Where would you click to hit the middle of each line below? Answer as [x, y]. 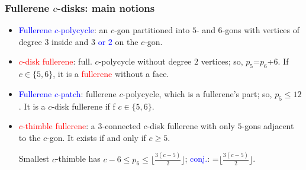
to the [30, 137]
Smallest [34, 158]
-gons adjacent [268, 126]
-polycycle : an [83, 30]
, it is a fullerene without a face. [111, 74]
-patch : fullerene [87, 93]
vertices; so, [222, 61]
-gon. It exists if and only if [96, 137]
